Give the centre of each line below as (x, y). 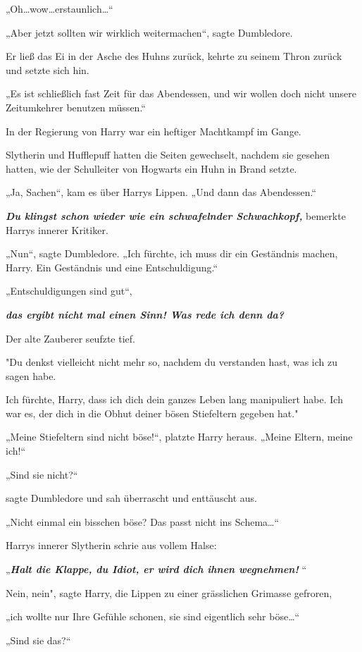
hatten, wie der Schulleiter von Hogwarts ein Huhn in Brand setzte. (151, 168)
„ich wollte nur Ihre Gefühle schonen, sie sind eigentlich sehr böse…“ (153, 616)
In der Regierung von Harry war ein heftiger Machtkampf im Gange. (154, 131)
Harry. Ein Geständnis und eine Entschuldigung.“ (112, 267)
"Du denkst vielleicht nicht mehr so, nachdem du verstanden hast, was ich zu (171, 362)
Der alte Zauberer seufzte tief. (70, 338)
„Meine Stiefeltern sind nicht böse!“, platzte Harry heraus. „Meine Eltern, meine (179, 437)
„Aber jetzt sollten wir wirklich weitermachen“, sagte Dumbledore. (149, 32)
